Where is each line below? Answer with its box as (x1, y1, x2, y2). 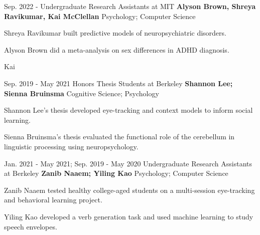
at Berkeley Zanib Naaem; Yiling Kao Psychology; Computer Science (4, 168, 228, 178)
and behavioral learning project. (4, 194, 102, 205)
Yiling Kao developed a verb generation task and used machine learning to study (4, 211, 253, 221)
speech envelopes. (4, 221, 57, 231)
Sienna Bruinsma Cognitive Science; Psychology (4, 88, 159, 98)
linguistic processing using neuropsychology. (4, 141, 139, 151)
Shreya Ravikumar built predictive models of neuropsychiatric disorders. (4, 28, 226, 38)
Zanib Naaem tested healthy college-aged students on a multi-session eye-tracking (4, 184, 255, 195)
